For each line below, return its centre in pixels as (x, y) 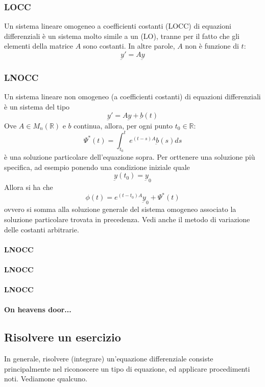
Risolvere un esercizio (63, 337)
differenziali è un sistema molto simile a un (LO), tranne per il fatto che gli (122, 36)
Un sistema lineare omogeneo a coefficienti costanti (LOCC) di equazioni (118, 26)
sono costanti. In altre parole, (129, 46)
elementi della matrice (39, 46)
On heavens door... (38, 309)
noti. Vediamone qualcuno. (46, 379)
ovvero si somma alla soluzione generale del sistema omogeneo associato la (120, 209)
